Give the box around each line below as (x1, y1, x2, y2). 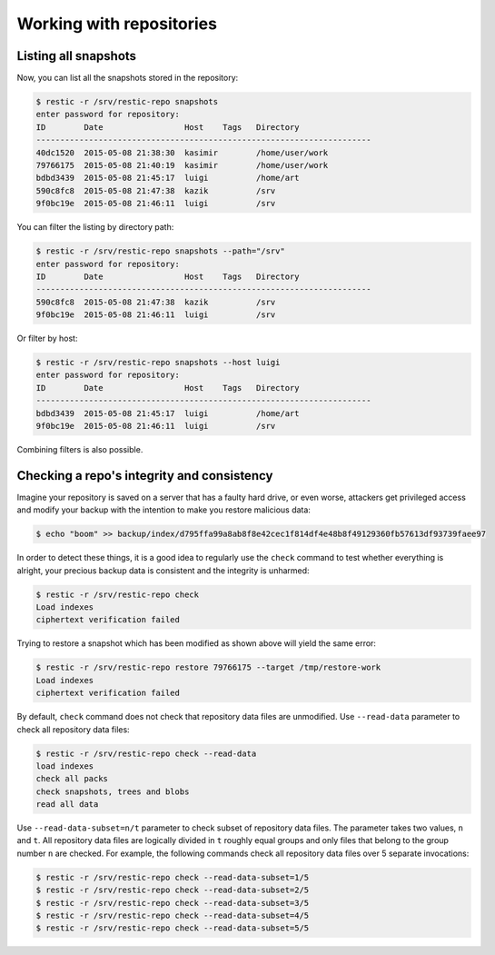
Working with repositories (16, 14, 218, 34)
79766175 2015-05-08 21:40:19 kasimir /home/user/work (35, 160, 329, 170)
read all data (35, 800, 99, 810)
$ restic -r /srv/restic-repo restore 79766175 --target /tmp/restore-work (35, 662, 381, 672)
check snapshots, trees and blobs (35, 786, 190, 797)
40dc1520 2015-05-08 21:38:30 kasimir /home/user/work (35, 147, 329, 158)
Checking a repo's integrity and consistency (16, 468, 273, 483)
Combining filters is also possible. (16, 444, 144, 454)
